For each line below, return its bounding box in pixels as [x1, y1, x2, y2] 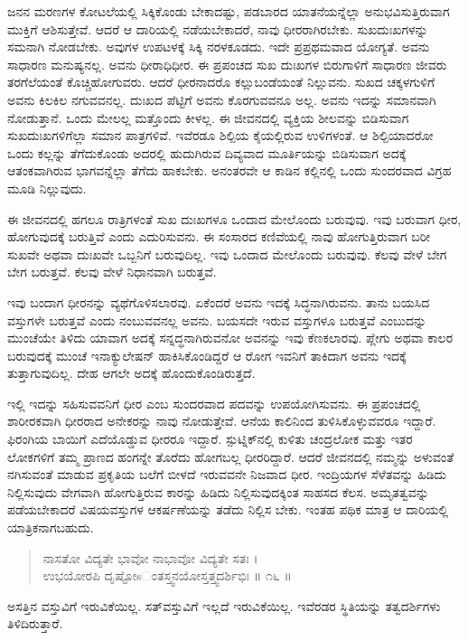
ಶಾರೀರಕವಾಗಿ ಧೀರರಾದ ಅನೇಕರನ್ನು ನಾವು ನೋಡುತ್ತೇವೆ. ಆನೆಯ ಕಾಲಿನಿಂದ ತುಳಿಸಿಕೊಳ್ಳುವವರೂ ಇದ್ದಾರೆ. [7, 411, 436, 430]
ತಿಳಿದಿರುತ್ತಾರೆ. [7, 614, 63, 633]
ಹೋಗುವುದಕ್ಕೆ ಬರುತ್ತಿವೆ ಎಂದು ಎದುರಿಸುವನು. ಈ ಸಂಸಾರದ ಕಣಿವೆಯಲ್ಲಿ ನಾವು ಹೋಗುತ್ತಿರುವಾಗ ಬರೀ [7, 227, 431, 246]
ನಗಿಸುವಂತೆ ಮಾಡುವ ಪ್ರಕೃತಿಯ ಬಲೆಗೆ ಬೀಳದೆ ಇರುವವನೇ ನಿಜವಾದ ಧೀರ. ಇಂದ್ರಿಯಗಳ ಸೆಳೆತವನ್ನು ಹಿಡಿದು [7, 465, 447, 484]
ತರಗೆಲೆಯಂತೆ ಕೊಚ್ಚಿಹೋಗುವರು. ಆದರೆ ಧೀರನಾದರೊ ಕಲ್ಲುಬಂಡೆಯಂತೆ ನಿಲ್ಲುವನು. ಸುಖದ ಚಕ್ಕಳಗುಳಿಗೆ [7, 72, 435, 91]
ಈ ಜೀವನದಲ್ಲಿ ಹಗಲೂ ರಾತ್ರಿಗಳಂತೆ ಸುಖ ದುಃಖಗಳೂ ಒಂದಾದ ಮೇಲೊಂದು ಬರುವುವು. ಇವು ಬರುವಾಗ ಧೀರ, [7, 209, 462, 228]
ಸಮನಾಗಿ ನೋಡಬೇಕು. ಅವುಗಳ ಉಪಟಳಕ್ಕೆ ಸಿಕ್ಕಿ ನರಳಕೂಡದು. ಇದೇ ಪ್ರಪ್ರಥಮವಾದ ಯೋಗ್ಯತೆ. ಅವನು [7, 37, 430, 56]
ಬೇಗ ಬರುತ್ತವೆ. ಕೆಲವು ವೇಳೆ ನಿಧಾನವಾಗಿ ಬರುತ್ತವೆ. [7, 262, 217, 281]
